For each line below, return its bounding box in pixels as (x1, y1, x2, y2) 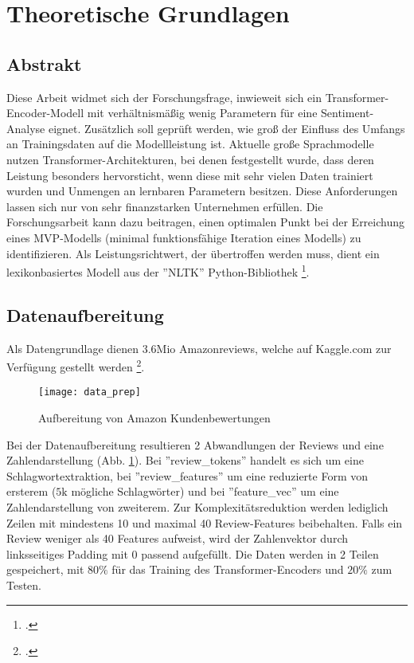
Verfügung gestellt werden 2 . (6, 356, 145, 375)
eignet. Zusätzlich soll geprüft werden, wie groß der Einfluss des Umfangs (48, 120, 405, 136)
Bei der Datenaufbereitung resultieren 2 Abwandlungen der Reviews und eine (6, 436, 384, 453)
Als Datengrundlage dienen (6, 339, 139, 356)
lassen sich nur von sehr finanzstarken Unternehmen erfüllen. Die (6, 198, 323, 214)
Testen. (6, 577, 42, 593)
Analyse (6, 120, 45, 136)
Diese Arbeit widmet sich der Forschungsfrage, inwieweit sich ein (6, 88, 322, 105)
